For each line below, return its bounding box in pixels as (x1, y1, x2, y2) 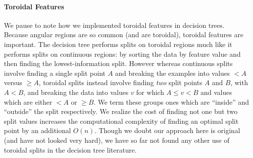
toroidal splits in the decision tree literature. (4, 144, 137, 155)
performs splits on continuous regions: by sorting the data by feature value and (4, 48, 241, 59)
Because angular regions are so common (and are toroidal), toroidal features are (4, 29, 244, 40)
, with (230, 77, 248, 88)
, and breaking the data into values (23, 87, 129, 97)
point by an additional (4, 125, 71, 135)
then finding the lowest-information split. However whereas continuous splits (4, 58, 233, 68)
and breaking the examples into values (115, 68, 230, 78)
